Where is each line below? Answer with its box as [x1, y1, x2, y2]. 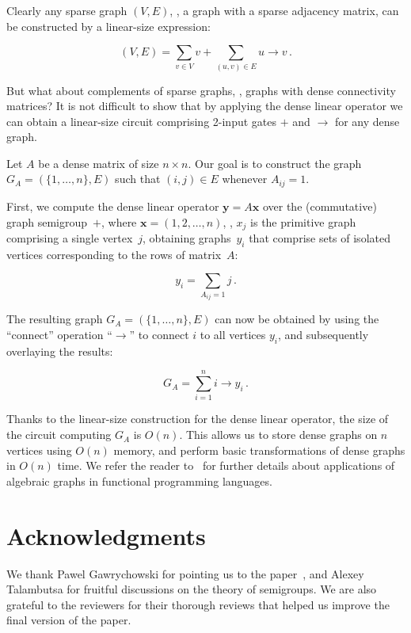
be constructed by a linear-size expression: [6, 17, 211, 34]
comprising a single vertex [6, 229, 133, 246]
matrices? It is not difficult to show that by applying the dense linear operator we [6, 97, 403, 114]
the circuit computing [6, 426, 112, 443]
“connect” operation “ [6, 326, 112, 342]
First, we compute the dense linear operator [6, 197, 219, 214]
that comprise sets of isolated [249, 229, 390, 246]
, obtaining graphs [143, 229, 231, 246]
